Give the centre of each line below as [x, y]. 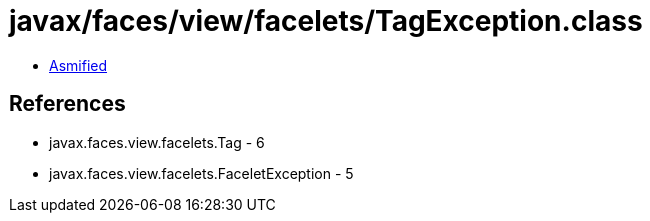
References [67, 104]
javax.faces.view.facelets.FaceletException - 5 [201, 173]
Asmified [78, 65]
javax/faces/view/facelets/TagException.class [326, 21]
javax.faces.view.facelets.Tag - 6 [157, 142]
